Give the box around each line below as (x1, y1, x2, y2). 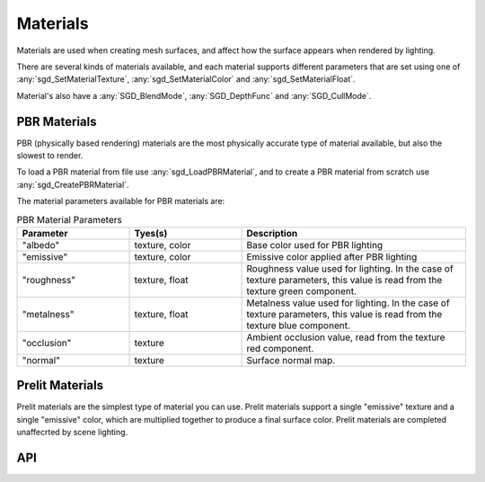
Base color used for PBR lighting (246, 238, 384, 251)
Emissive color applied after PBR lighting (246, 250, 418, 263)
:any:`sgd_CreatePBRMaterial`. (16, 179, 129, 190)
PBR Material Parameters (16, 213, 123, 226)
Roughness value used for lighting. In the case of (246, 262, 454, 274)
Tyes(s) (134, 227, 168, 239)
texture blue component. (246, 319, 350, 332)
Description (246, 227, 298, 239)
